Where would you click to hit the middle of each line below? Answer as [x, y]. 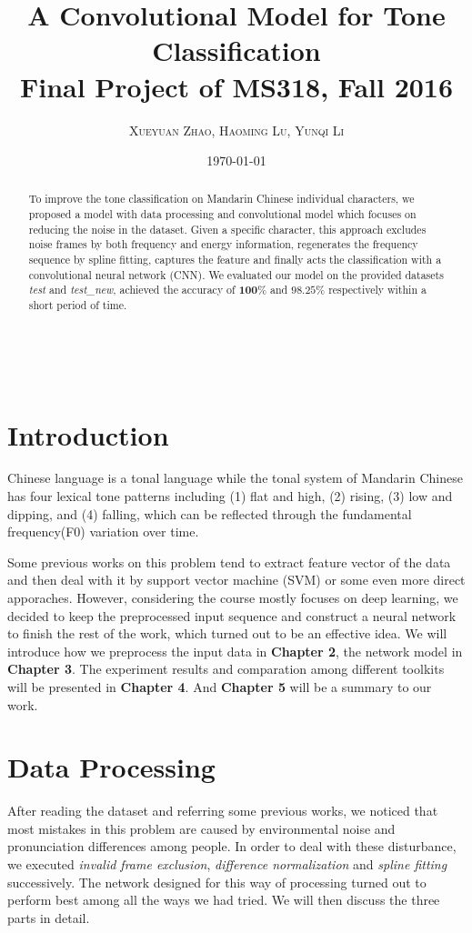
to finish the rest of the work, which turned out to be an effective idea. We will [227, 633]
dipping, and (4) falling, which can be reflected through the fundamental [210, 513]
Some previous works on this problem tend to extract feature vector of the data [229, 562]
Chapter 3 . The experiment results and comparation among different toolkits [226, 669]
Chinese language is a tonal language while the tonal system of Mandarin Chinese [235, 478]
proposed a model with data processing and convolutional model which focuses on [222, 214]
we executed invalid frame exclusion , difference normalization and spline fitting [227, 864]
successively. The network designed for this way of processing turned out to [217, 882]
